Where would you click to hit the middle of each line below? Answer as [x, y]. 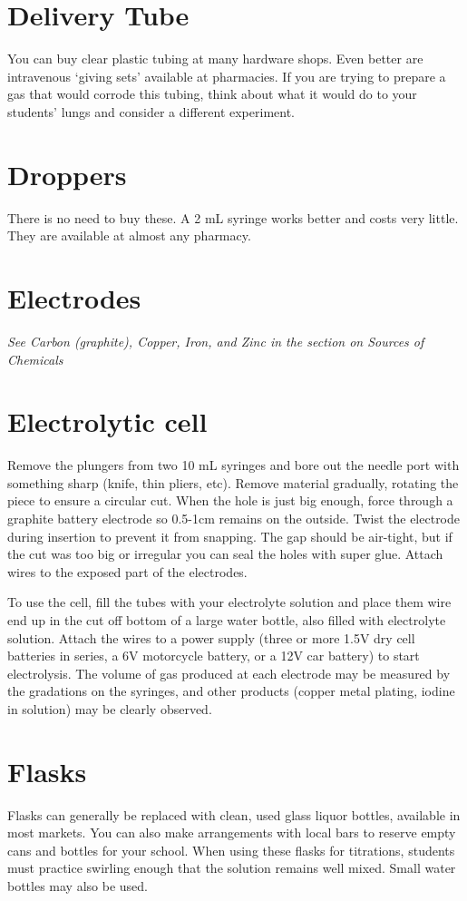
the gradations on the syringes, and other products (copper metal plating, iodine [231, 691]
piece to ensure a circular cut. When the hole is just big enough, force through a [230, 500]
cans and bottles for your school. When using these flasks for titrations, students [231, 850]
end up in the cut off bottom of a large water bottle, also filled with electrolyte [227, 620]
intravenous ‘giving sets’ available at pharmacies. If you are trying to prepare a [227, 76]
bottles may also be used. [78, 886]
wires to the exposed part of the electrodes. [127, 571]
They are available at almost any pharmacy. [129, 235]
